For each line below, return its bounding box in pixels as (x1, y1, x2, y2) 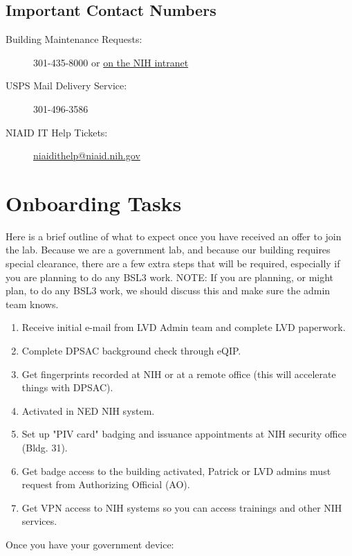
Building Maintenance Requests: (6, 32, 142, 46)
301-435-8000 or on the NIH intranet (33, 55, 189, 69)
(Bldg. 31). (21, 440, 68, 455)
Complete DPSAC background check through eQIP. (21, 343, 241, 358)
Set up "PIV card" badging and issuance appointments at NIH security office (21, 427, 346, 441)
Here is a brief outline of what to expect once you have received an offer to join (6, 228, 342, 243)
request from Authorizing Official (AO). (21, 477, 190, 492)
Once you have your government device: (6, 537, 174, 551)
